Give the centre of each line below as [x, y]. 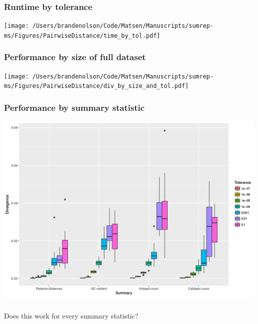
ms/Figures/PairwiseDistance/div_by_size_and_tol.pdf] [97, 86]
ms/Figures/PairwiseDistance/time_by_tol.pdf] [82, 36]
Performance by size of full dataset [75, 57]
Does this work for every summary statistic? [71, 315]
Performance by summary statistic [74, 107]
